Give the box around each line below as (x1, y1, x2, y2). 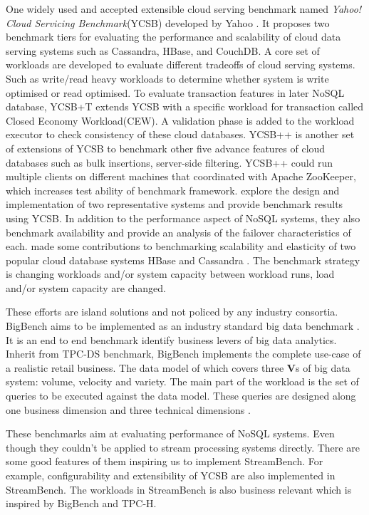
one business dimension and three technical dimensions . (6, 402, 251, 417)
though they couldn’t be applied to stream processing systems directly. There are (6, 439, 360, 454)
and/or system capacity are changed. (6, 280, 166, 295)
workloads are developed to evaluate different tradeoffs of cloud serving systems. (6, 57, 355, 72)
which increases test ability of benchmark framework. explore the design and (6, 182, 340, 197)
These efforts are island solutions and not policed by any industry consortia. (6, 304, 338, 319)
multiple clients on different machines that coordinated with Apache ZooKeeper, (6, 169, 356, 184)
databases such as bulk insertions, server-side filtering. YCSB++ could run (6, 155, 333, 170)
